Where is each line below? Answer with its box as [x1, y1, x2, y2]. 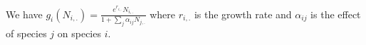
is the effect [310, 6, 361, 21]
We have [6, 6, 43, 21]
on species [57, 25, 101, 40]
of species [6, 25, 47, 40]
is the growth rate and [194, 6, 292, 21]
